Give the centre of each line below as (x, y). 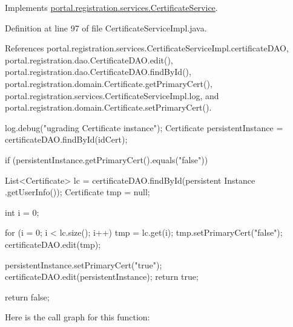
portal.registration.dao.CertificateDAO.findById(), (98, 72)
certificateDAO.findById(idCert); (66, 139)
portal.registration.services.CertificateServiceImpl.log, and (112, 95)
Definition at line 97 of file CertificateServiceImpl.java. (106, 28)
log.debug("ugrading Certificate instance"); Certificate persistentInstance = (144, 127)
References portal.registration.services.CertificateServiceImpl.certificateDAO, (147, 48)
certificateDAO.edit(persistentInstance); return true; (102, 277)
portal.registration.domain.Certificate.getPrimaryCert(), (109, 83)
